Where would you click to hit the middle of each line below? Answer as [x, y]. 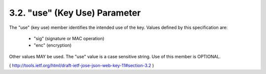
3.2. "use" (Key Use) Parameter [75, 13]
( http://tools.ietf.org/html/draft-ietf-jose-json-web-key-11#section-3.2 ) [82, 66]
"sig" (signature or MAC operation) [69, 38]
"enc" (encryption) [53, 45]
